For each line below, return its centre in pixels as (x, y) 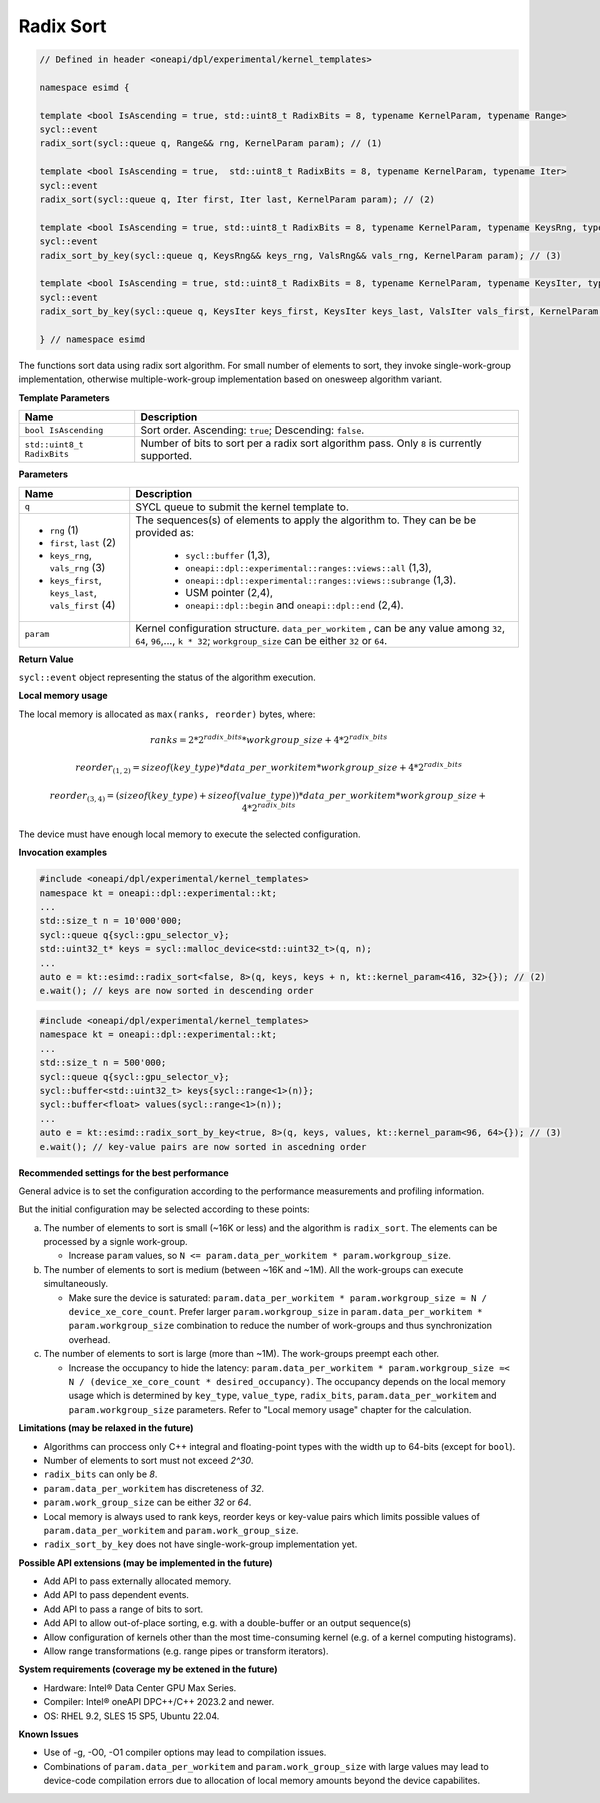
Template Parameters (64, 397)
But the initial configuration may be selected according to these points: (164, 1209)
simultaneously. (76, 1284)
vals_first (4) (82, 605)
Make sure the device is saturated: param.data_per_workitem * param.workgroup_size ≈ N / (277, 1297)
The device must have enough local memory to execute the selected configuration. (189, 834)
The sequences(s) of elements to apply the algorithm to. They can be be (306, 520)
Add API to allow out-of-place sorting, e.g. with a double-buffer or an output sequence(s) (227, 1623)
